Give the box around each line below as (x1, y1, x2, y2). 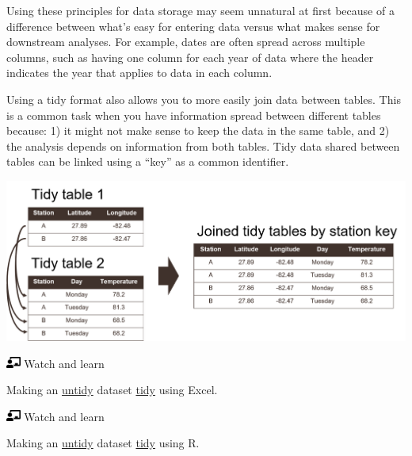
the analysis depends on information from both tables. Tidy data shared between (6, 137, 400, 154)
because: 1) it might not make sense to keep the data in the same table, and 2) (6, 122, 390, 139)
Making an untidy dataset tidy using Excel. (6, 381, 218, 398)
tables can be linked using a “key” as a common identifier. (6, 153, 289, 170)
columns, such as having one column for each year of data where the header (6, 48, 374, 65)
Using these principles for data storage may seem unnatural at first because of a (6, 2, 395, 18)
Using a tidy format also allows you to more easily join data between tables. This (6, 90, 401, 107)
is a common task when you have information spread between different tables (6, 106, 381, 123)
